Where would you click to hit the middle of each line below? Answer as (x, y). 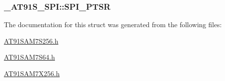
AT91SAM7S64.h (30, 57)
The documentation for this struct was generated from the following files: (113, 24)
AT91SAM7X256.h (32, 73)
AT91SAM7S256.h (31, 40)
